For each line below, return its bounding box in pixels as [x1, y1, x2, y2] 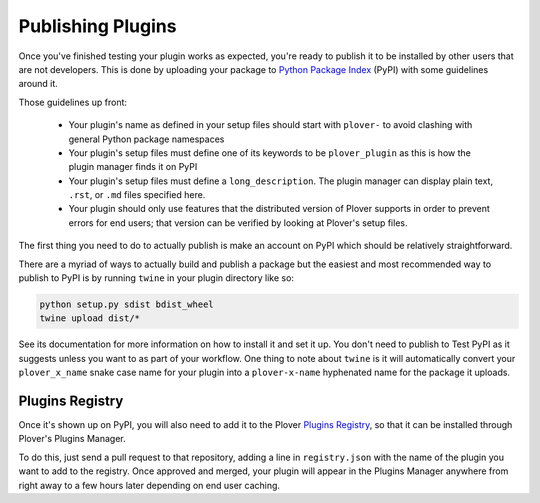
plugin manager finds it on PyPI [68, 161, 198, 173]
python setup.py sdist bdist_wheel [39, 299, 214, 310]
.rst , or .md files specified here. [68, 189, 206, 201]
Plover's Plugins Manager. [18, 433, 127, 445]
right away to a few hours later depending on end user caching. [18, 479, 280, 491]
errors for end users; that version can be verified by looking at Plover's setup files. [68, 216, 408, 229]
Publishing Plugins [18, 15, 177, 37]
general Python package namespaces [68, 133, 225, 145]
